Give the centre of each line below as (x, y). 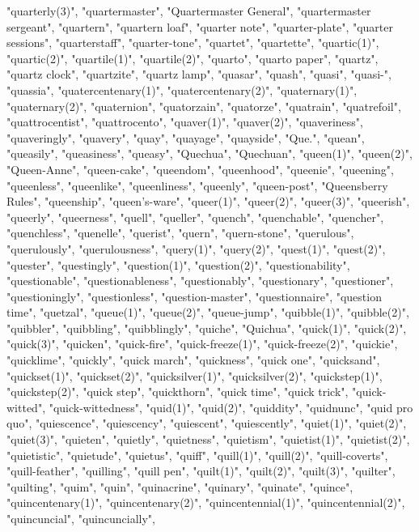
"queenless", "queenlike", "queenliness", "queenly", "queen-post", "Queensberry (197, 185)
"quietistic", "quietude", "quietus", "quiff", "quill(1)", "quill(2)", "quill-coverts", (197, 455)
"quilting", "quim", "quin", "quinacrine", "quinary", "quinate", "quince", (180, 486)
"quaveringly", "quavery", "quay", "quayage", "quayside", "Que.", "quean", (186, 137)
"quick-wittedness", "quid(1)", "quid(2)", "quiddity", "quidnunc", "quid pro (231, 407)
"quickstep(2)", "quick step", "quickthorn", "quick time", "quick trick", (178, 392)
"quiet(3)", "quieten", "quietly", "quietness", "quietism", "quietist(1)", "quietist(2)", (208, 439)
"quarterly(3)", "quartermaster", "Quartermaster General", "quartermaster (189, 11)
